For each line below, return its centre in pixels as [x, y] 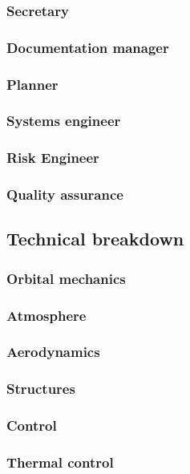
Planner [32, 84]
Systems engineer [64, 121]
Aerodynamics [53, 352]
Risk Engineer [53, 158]
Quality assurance [65, 194]
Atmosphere [46, 315]
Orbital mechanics [66, 278]
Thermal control [60, 462]
